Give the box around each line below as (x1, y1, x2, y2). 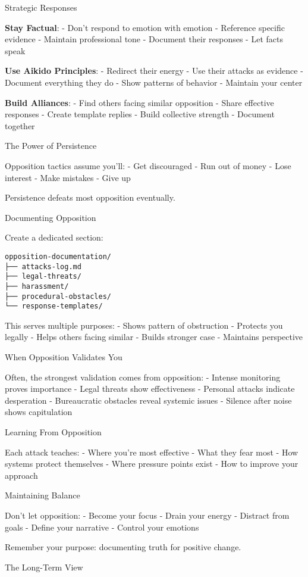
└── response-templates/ (5, 302, 103, 311)
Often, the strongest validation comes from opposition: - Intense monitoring (5, 370, 281, 383)
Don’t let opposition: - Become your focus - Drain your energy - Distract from (5, 509, 290, 521)
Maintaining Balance (5, 489, 80, 501)
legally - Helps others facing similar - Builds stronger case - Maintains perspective (5, 330, 303, 343)
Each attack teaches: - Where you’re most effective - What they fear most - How (5, 445, 298, 458)
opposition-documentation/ (5, 252, 111, 261)
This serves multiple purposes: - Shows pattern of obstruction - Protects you (5, 319, 283, 331)
